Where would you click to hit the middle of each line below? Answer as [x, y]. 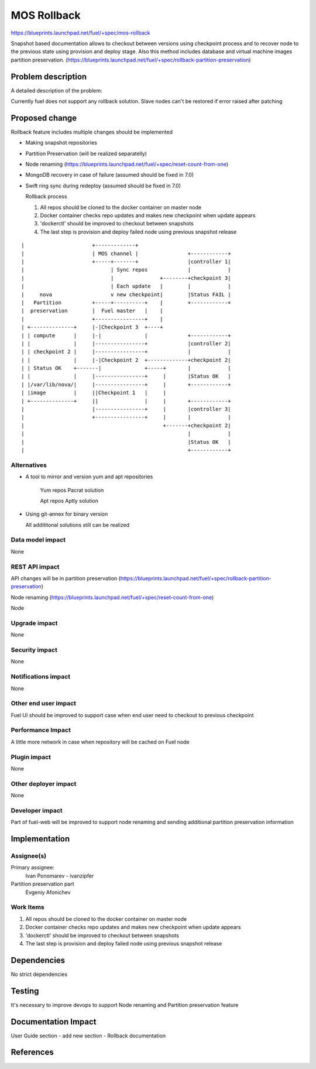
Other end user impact [43, 704]
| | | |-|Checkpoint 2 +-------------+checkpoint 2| [126, 360]
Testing [25, 991]
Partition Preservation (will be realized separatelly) [86, 153]
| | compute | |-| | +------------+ [126, 335]
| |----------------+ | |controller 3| [126, 409]
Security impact [34, 650]
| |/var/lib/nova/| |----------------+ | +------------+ [126, 384]
